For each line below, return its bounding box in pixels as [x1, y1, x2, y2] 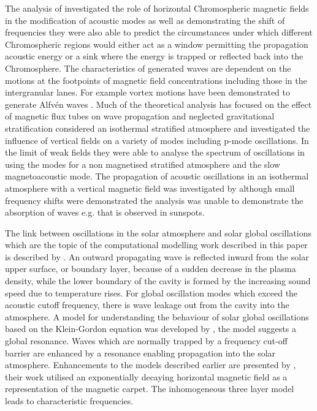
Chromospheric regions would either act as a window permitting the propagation [5, 37, 308, 50]
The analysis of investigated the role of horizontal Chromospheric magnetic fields [5, 2, 309, 14]
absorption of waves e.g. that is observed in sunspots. [5, 206, 205, 219]
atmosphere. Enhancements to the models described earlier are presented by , [5, 358, 296, 371]
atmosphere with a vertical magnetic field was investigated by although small [5, 181, 295, 194]
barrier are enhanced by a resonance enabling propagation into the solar [5, 346, 276, 359]
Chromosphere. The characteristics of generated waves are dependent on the [5, 61, 291, 74]
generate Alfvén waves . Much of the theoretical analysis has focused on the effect [5, 97, 312, 110]
